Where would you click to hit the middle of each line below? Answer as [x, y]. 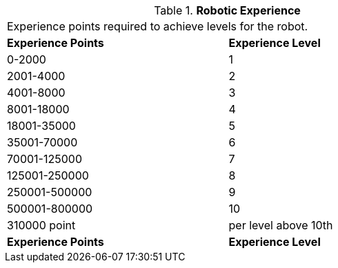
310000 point [41, 225]
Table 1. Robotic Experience [227, 10]
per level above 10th [281, 225]
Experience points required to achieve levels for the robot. [158, 26]
